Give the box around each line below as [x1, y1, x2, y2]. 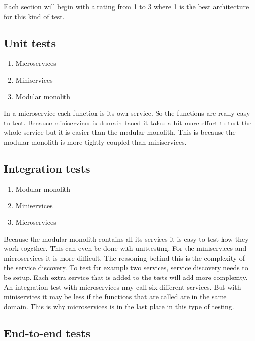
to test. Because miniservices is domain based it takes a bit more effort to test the [4, 117, 252, 127]
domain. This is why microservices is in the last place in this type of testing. [4, 301, 234, 311]
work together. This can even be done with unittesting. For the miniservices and [4, 243, 247, 253]
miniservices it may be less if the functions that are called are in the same [4, 291, 227, 302]
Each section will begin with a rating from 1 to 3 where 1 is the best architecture [4, 1, 249, 11]
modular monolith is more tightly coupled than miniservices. [4, 136, 187, 147]
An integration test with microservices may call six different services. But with [4, 281, 241, 292]
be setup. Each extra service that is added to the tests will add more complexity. [4, 272, 248, 282]
